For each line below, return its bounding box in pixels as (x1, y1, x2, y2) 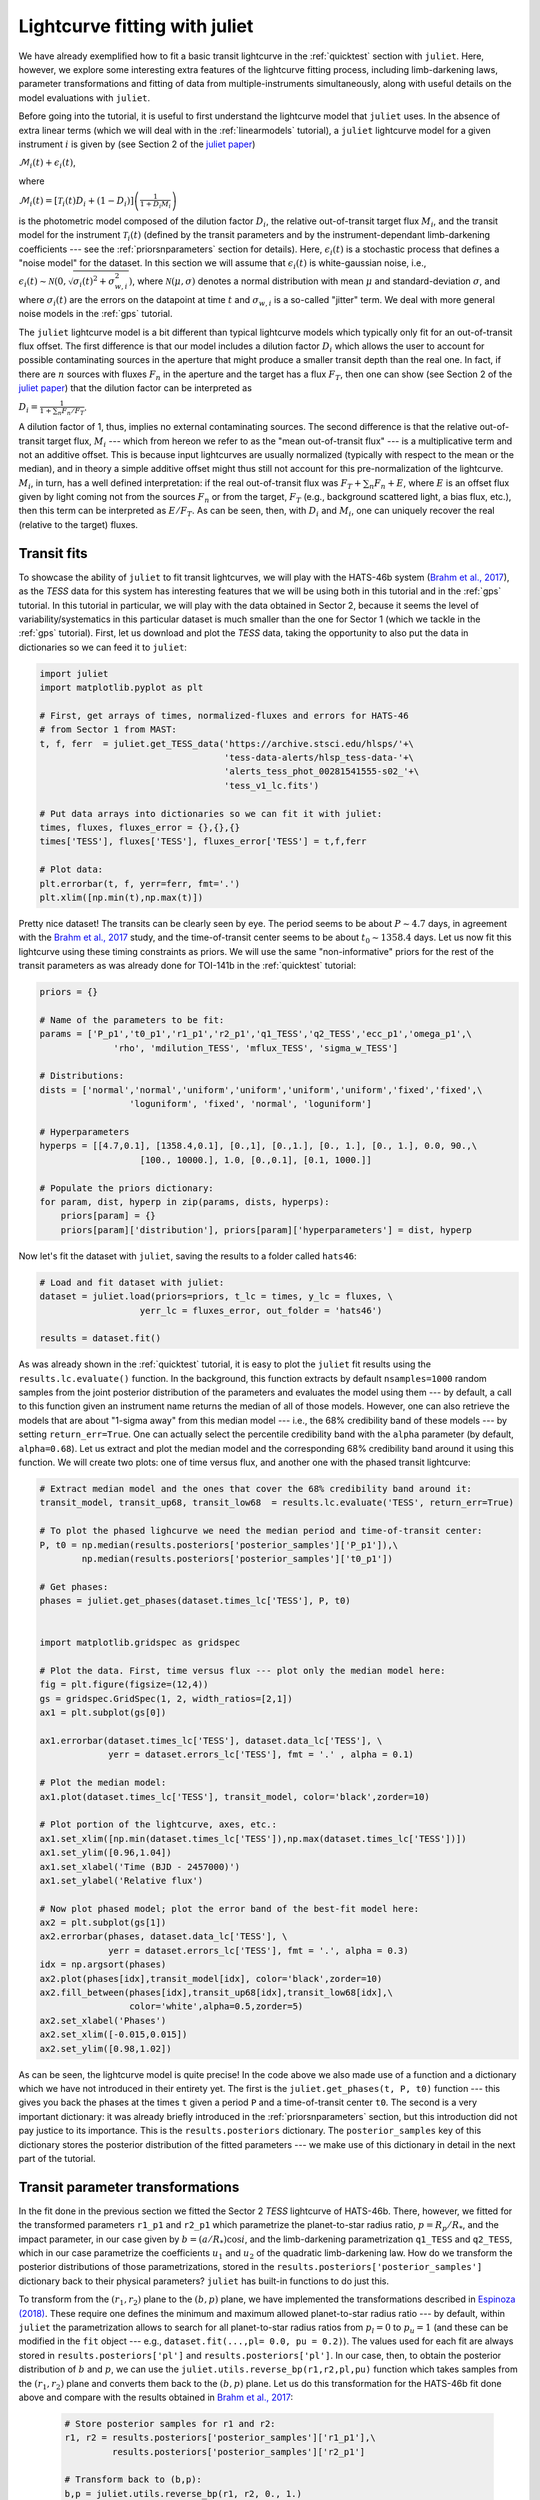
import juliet (39, 668, 109, 679)
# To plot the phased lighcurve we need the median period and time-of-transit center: (39, 1525, 483, 1537)
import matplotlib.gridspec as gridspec (39, 1637, 240, 1649)
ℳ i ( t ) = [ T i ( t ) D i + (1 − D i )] (18, 195, 134, 209)
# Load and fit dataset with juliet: (39, 1276, 225, 1288)
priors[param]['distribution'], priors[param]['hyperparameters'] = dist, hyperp (60, 1224, 472, 1235)
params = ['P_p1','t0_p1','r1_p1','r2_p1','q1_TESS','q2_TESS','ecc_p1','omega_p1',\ (39, 1028, 472, 1040)
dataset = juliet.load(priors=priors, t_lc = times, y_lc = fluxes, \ (39, 1291, 394, 1302)
